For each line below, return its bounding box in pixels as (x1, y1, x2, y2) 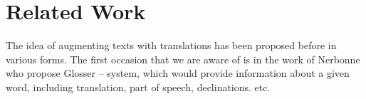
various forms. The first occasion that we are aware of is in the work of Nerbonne (6, 51, 360, 66)
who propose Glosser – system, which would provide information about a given (6, 66, 350, 80)
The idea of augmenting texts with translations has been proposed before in (6, 38, 337, 53)
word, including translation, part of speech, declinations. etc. (6, 79, 271, 94)
